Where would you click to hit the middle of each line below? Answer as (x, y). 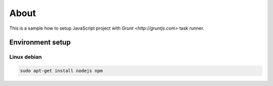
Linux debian (26, 57)
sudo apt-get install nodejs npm (61, 71)
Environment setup (40, 42)
